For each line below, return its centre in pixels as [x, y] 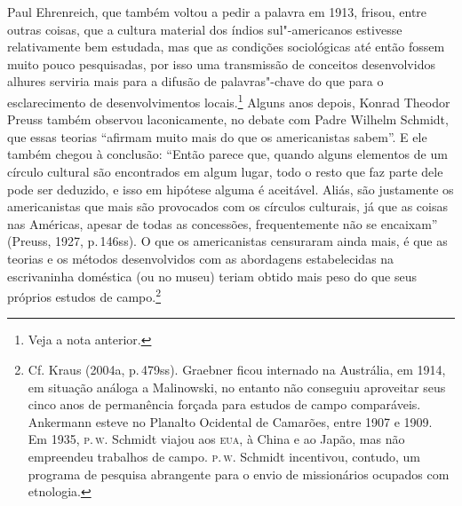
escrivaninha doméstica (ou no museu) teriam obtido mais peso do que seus [212, 276]
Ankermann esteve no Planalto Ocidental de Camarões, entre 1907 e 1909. [230, 421]
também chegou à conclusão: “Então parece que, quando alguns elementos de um [227, 154]
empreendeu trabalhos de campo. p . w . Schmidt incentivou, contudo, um [224, 456]
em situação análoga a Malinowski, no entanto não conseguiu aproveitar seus [237, 387]
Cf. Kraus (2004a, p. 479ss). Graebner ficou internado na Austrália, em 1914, [237, 369]
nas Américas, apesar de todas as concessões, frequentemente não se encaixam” [223, 223]
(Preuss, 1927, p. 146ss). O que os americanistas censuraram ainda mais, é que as [227, 241]
